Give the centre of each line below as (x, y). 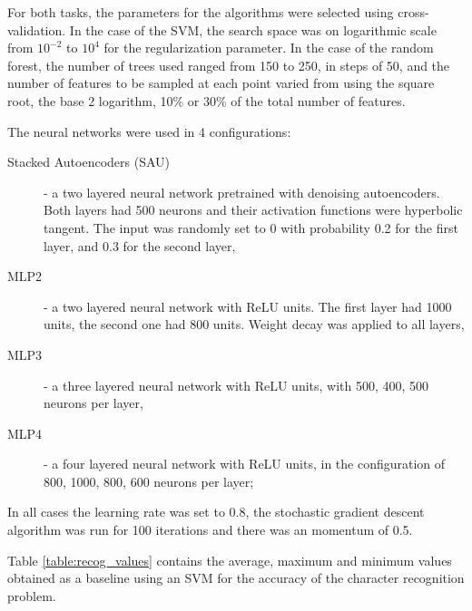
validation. (37, 29)
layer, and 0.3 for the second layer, (140, 245)
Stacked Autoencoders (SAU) (89, 162)
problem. (32, 595)
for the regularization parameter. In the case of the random (269, 48)
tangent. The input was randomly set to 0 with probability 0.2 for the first (251, 227)
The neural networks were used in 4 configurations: (149, 131)
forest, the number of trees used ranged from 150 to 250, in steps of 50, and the (229, 65)
